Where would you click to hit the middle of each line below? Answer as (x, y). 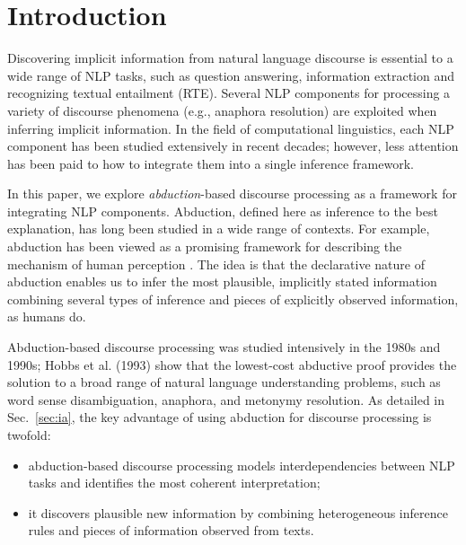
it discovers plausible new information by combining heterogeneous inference (238, 512)
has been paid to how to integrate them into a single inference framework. (211, 163)
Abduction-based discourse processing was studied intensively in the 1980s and (224, 347)
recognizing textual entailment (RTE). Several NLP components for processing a (229, 93)
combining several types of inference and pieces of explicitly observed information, (233, 299)
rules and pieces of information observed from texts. (171, 530)
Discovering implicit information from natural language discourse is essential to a (230, 58)
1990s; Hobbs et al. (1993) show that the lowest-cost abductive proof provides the (232, 364)
